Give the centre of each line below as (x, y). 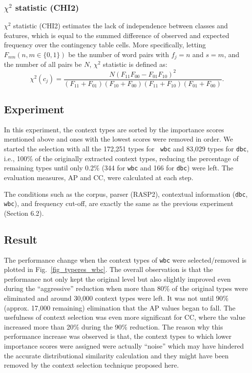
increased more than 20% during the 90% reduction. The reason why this (114, 326)
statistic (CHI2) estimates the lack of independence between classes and (121, 26)
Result (21, 239)
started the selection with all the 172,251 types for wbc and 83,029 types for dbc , (126, 148)
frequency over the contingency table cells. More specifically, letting (105, 45)
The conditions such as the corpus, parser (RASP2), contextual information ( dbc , (126, 194)
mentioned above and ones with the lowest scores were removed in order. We (119, 139)
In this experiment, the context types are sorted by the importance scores (114, 129)
